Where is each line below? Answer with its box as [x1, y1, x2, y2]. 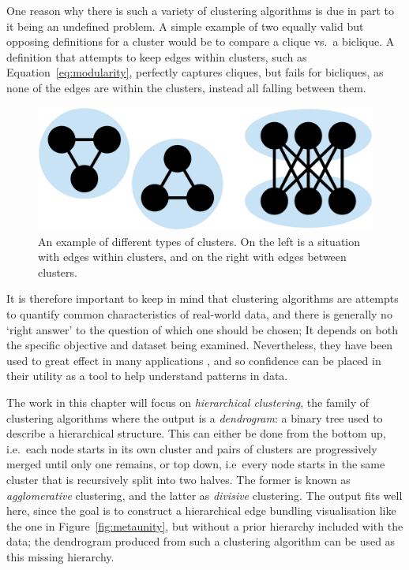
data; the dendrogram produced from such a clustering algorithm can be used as [6, 533, 396, 550]
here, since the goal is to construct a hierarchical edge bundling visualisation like [6, 502, 396, 519]
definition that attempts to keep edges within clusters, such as [6, 48, 307, 65]
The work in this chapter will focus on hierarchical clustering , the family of [6, 394, 370, 411]
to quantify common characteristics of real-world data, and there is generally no [6, 306, 392, 322]
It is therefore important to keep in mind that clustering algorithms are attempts [6, 290, 399, 307]
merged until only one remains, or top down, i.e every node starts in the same [6, 456, 385, 472]
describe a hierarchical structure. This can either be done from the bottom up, [6, 425, 386, 441]
